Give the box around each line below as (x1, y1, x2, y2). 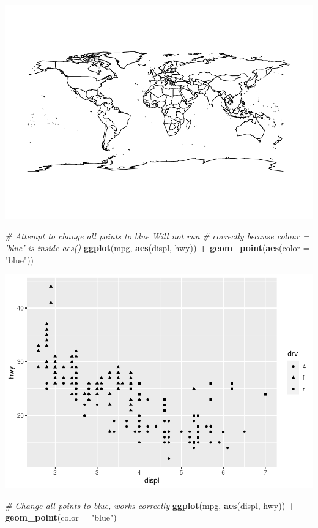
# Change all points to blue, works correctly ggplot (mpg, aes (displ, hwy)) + (5, 499, 296, 511)
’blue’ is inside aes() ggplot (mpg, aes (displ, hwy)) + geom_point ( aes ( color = (5, 241, 310, 254)
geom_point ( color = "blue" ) (5, 511, 117, 524)
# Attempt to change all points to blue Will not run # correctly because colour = (5, 229, 309, 242)
